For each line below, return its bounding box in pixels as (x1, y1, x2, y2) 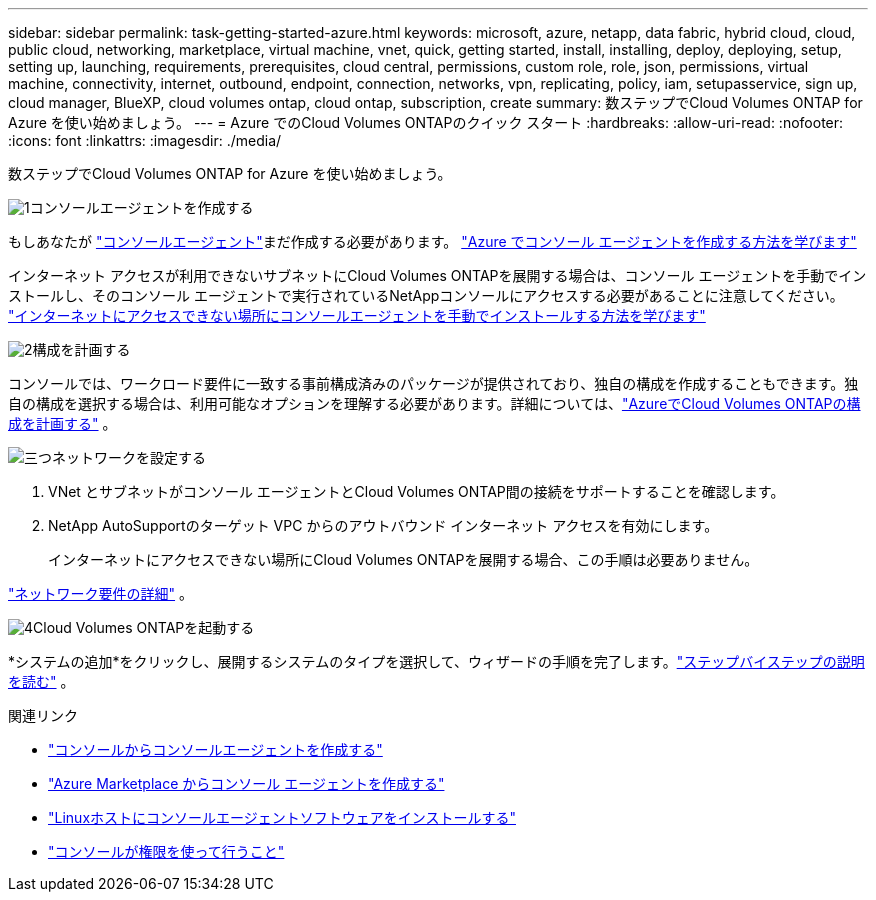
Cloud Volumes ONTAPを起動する (33, 619, 255, 636)
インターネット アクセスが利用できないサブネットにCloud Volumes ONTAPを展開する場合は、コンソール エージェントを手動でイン (8, 267, 867, 284)
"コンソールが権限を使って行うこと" (48, 843, 285, 860)
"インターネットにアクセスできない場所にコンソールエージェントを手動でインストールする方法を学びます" (8, 307, 706, 324)
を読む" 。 (8, 673, 75, 690)
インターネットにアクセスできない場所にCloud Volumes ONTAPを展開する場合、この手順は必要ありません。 (48, 551, 759, 568)
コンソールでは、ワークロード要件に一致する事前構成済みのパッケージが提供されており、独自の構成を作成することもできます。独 (8, 375, 859, 392)
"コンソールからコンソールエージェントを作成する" (48, 741, 383, 758)
